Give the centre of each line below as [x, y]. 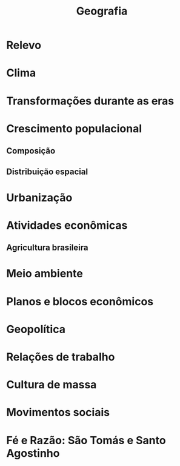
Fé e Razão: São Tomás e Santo [86, 440]
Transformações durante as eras [90, 101]
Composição [31, 151]
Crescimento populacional [74, 128]
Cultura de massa [52, 385]
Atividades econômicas [67, 225]
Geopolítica [36, 329]
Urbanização [39, 198]
